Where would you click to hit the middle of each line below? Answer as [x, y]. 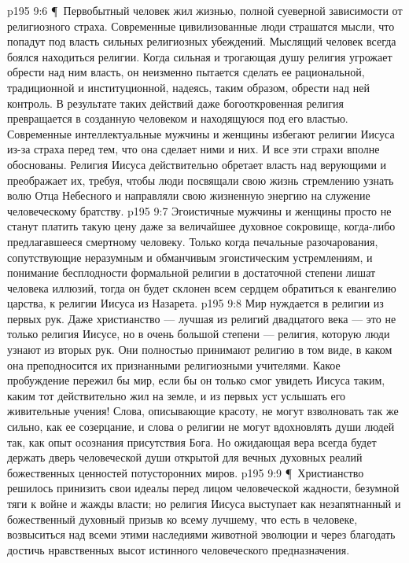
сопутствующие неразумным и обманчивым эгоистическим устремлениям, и [190, 257]
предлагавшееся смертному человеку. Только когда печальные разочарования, [193, 241]
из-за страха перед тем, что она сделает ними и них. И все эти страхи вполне [193, 149]
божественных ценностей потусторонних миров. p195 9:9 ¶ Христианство [186, 472]
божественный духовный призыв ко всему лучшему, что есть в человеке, [182, 519]
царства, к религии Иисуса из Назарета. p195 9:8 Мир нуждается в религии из [195, 303]
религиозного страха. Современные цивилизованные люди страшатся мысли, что [201, 26]
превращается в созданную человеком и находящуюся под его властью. [178, 118]
